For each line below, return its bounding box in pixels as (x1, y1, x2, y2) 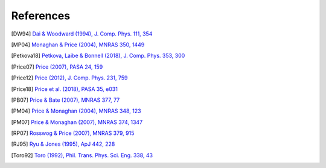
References (11, 9, 71, 22)
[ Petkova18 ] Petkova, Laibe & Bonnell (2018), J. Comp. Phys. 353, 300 (11, 52, 185, 60)
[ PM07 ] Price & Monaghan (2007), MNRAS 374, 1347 (11, 118, 143, 126)
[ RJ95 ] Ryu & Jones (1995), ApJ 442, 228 (11, 140, 115, 148)
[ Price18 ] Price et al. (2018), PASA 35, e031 (11, 85, 118, 93)
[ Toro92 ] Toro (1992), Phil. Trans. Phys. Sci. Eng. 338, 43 (11, 151, 153, 159)
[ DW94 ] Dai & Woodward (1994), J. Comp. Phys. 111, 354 (11, 30, 153, 37)
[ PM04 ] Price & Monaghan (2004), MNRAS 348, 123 (11, 107, 141, 114)
